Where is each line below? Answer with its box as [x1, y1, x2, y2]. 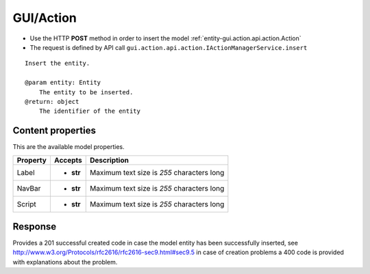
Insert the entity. [25, 59, 90, 68]
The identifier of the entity [38, 107, 140, 115]
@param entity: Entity [25, 79, 101, 87]
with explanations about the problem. [12, 258, 118, 266]
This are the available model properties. [12, 143, 125, 151]
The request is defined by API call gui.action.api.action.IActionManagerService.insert [29, 43, 308, 51]
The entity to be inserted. [38, 88, 134, 96]
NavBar [16, 183, 41, 193]
